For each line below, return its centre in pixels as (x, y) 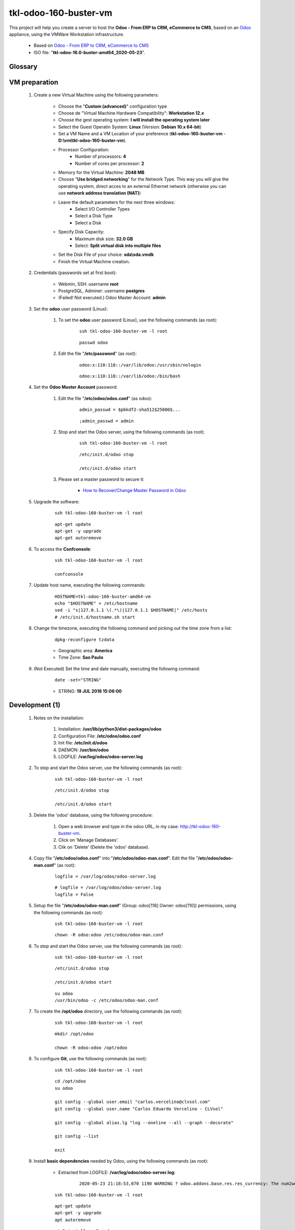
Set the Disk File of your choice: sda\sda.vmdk (106, 255)
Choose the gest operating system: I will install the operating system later (134, 120)
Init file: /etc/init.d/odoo (83, 743)
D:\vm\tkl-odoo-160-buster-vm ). (92, 141)
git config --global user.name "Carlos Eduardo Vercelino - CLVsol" (139, 1109)
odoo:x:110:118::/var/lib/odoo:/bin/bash (130, 376)
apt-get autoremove (78, 538)
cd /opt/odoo (70, 1081)
